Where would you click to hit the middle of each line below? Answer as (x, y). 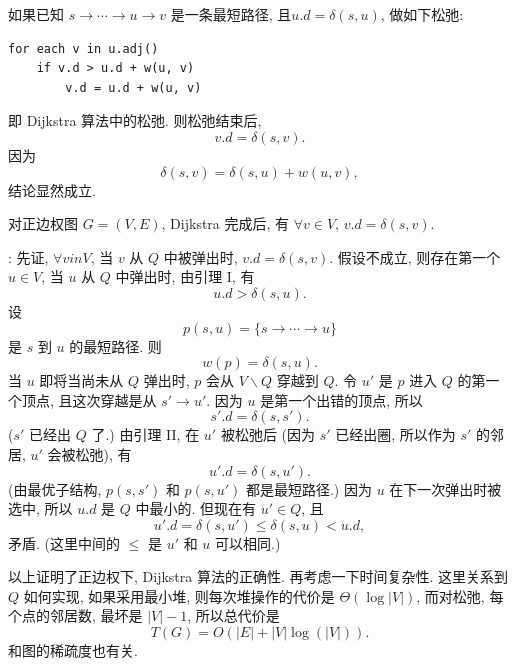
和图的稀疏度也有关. (73, 650)
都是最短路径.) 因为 (308, 488)
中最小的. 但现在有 (196, 508)
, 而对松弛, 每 (460, 595)
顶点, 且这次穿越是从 (89, 399)
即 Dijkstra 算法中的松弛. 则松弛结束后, (135, 120)
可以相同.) (248, 542)
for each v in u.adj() (83, 48)
